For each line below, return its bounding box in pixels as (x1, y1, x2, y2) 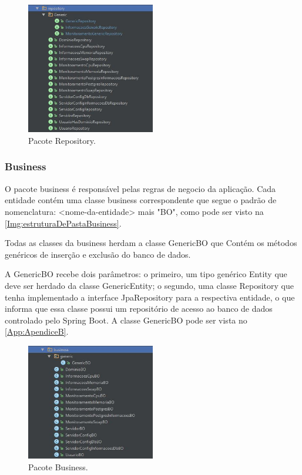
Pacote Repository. (28, 134, 96, 146)
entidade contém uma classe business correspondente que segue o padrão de (5, 194, 277, 206)
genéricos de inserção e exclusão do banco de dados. (5, 248, 191, 260)
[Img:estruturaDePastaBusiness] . (5, 217, 122, 229)
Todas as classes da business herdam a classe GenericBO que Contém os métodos (5, 237, 297, 249)
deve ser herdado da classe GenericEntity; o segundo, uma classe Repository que (5, 279, 294, 291)
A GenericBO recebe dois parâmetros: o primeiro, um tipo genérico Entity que (5, 268, 287, 280)
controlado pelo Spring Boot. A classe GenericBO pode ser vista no (5, 314, 247, 326)
